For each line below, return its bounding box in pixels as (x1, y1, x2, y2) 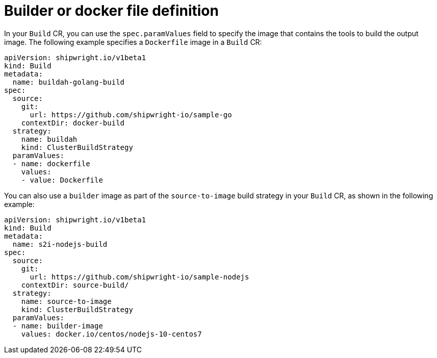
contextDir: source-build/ (21, 280, 129, 289)
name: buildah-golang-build (12, 78, 125, 86)
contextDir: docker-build (21, 118, 125, 127)
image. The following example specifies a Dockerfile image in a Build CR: (4, 37, 262, 46)
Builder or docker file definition (4, 2, 219, 19)
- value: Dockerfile (21, 175, 103, 184)
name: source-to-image (21, 297, 112, 305)
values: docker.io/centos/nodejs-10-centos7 (21, 329, 202, 338)
